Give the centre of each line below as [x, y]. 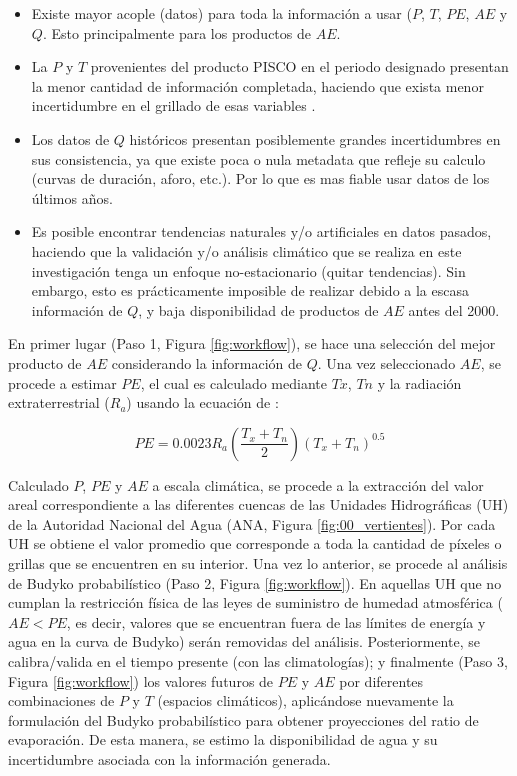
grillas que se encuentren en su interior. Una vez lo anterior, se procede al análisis [258, 563]
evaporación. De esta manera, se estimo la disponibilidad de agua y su [223, 739]
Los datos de [70, 138]
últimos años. [72, 197]
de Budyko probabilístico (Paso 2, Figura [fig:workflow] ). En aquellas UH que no [255, 582]
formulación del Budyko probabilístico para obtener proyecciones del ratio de [243, 719]
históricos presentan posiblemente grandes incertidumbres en [315, 138]
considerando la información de [207, 362]
